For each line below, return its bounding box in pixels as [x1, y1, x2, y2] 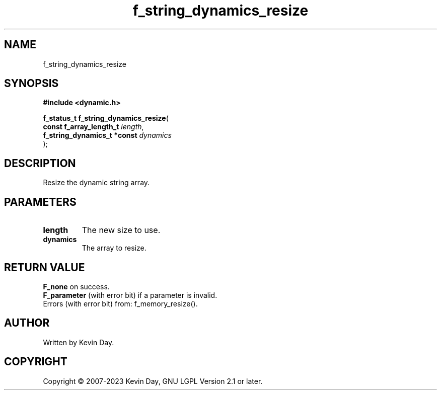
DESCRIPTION [4, 156, 76, 170]
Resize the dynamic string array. [43, 178, 150, 187]
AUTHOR [4, 317, 50, 330]
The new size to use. [82, 225, 161, 235]
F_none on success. [43, 282, 110, 291]
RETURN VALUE [4, 261, 85, 274]
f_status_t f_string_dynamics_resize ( [43, 114, 169, 123]
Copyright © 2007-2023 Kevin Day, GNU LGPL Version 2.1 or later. [43, 376, 263, 385]
